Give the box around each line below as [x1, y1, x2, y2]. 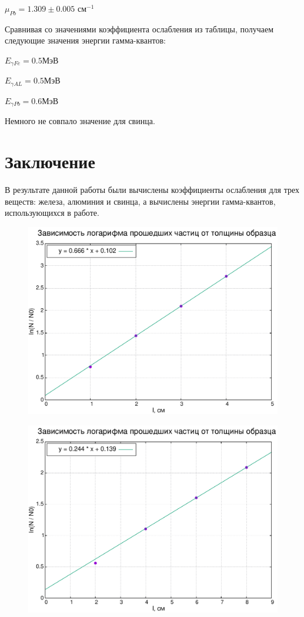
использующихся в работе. [5, 206, 99, 219]
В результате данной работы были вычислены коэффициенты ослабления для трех [5, 184, 299, 196]
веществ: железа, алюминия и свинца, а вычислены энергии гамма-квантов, [5, 195, 276, 207]
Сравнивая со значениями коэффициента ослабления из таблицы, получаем [5, 22, 274, 35]
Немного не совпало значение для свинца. [5, 115, 155, 127]
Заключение [5, 149, 95, 174]
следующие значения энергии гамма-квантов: [5, 34, 166, 46]
